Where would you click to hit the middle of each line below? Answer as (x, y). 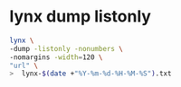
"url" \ (24, 65)
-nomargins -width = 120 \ (56, 57)
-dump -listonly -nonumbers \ (67, 48)
